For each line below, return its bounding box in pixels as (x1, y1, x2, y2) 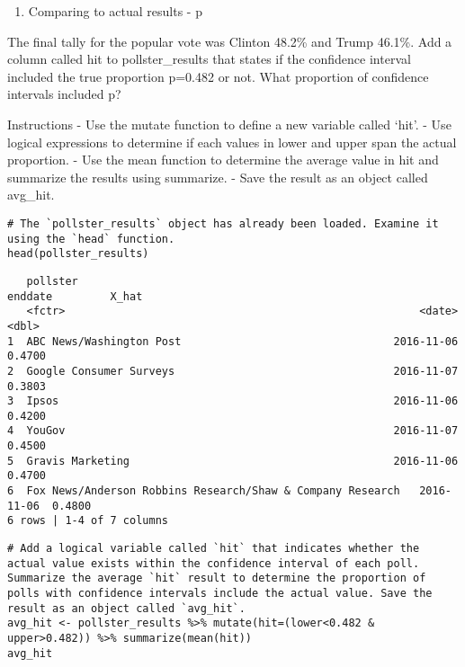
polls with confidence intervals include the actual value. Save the (7, 587, 433, 600)
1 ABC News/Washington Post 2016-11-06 (7, 334, 459, 348)
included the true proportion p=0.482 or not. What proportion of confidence (7, 67, 429, 85)
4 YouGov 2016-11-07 (7, 424, 459, 438)
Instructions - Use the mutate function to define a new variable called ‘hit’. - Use (7, 114, 452, 133)
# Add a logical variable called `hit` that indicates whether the (7, 542, 420, 556)
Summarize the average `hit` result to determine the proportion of (7, 572, 426, 585)
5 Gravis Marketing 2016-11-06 (7, 454, 459, 467)
